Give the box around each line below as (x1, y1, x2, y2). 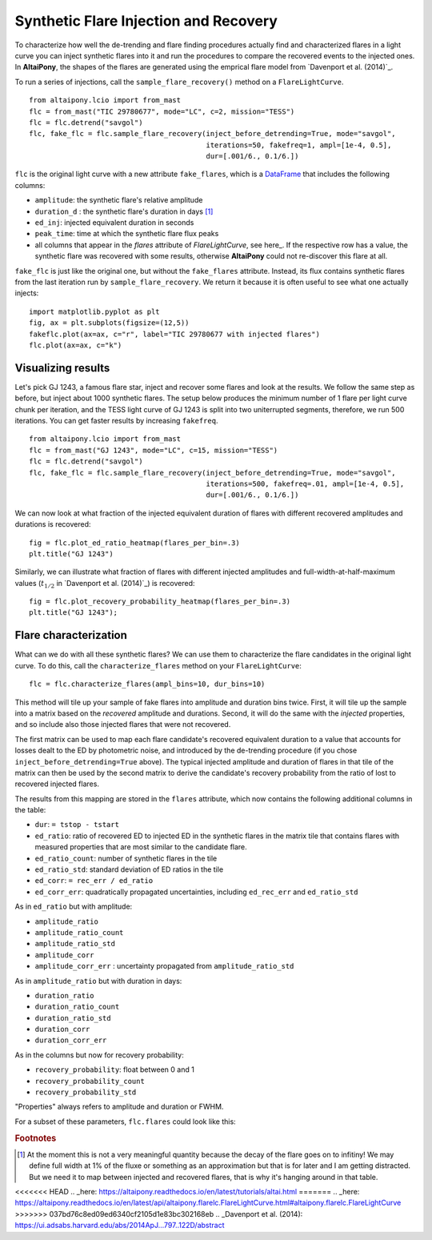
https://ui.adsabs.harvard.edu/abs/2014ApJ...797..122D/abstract (14, 1221, 225, 1230)
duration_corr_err (34, 1036, 107, 1045)
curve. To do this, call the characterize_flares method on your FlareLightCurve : (14, 660, 302, 670)
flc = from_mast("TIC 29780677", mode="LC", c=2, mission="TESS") (29, 106, 295, 116)
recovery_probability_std (34, 1088, 137, 1097)
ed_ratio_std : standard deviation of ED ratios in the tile (34, 865, 224, 874)
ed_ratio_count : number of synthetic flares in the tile (34, 853, 218, 863)
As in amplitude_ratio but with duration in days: (14, 976, 182, 985)
